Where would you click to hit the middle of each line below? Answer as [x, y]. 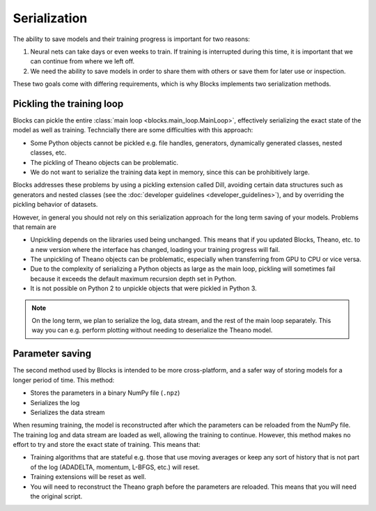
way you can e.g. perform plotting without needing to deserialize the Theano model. [152, 330]
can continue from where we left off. [83, 61]
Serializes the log [55, 402]
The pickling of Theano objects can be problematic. [104, 162]
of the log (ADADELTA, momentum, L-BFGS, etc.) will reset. [115, 467]
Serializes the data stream [68, 412]
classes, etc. [48, 152]
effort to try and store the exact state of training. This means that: [107, 445]
